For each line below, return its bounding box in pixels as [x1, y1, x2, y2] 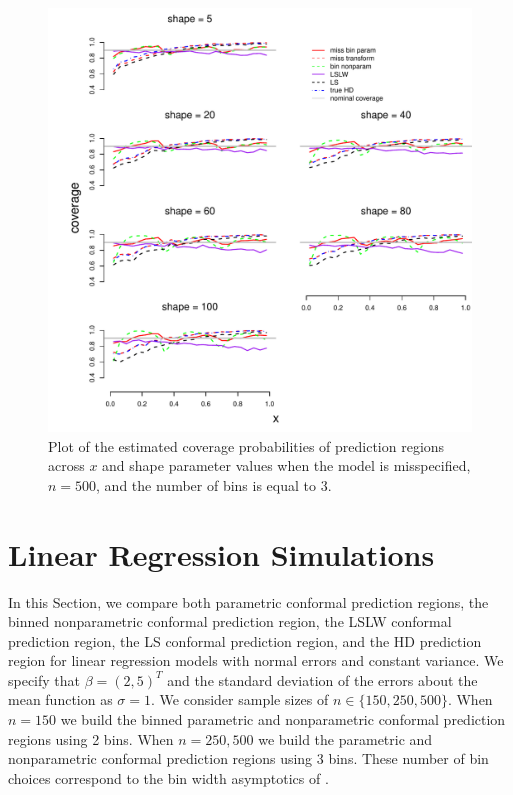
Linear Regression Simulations [8, 533, 435, 574]
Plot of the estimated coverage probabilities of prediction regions [48, 435, 445, 456]
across [48, 455, 85, 476]
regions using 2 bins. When [8, 728, 174, 749]
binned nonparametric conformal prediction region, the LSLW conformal [8, 611, 452, 632]
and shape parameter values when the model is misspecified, [102, 455, 471, 476]
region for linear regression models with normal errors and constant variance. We [8, 650, 504, 671]
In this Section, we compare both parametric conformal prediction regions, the [8, 591, 489, 612]
